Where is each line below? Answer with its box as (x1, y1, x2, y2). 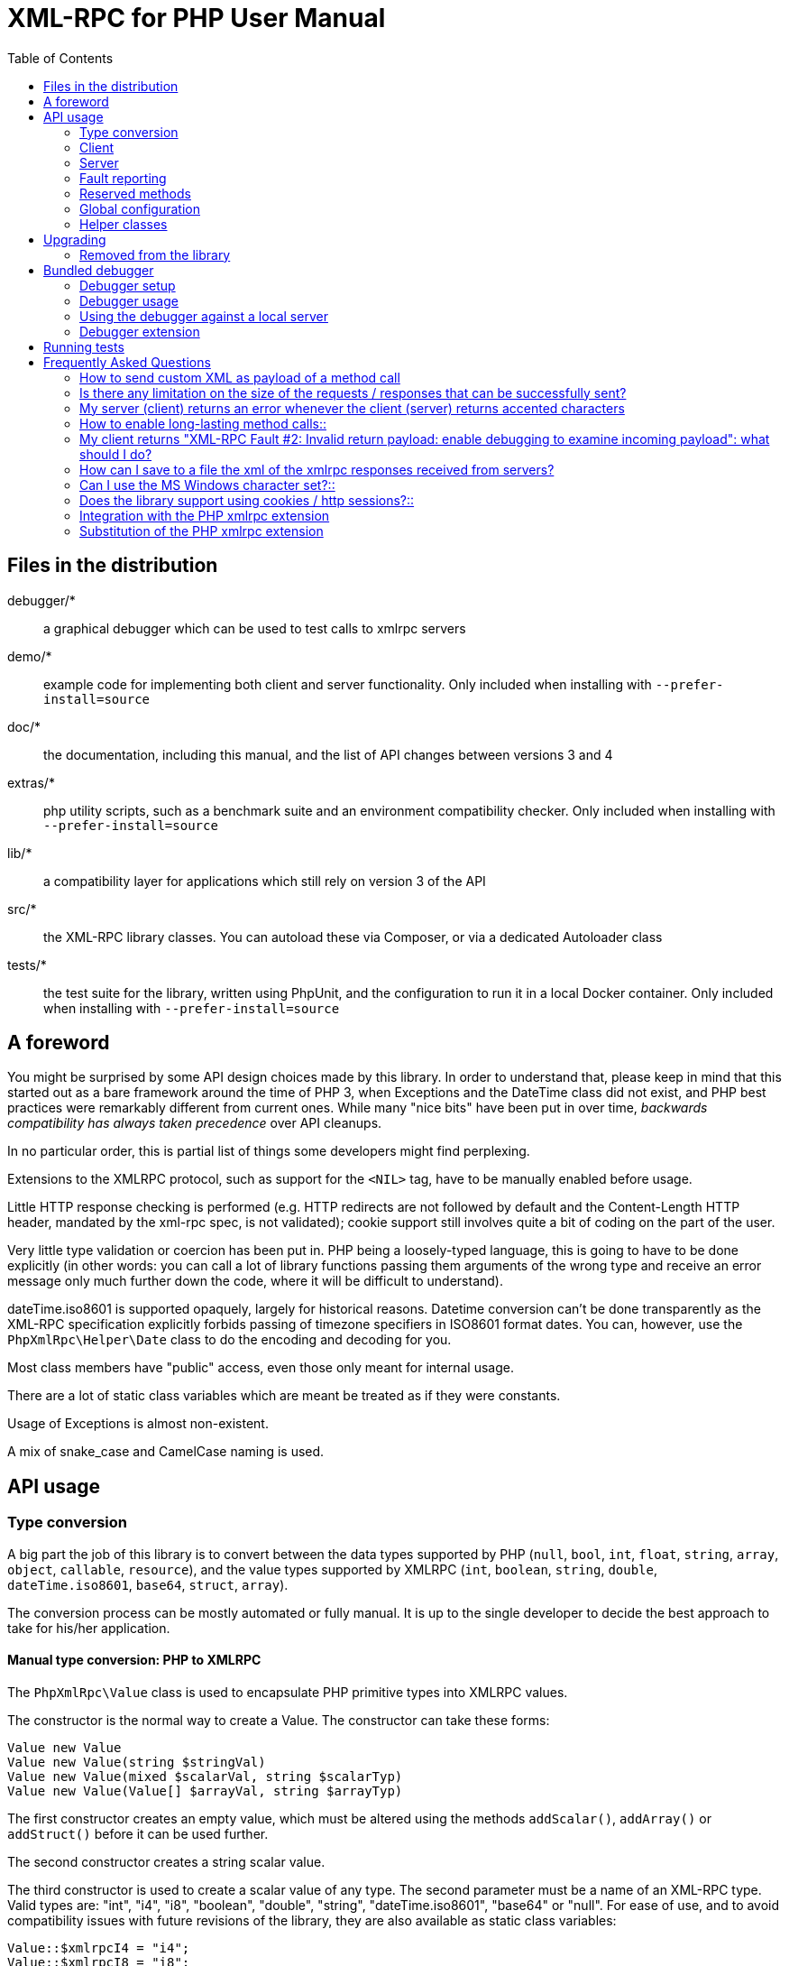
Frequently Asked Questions (43, 354, 211, 370)
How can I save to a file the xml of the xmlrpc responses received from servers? (79, 461, 555, 477)
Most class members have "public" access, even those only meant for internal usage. (7, 1360, 514, 1376)
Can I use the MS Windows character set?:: (79, 476, 335, 493)
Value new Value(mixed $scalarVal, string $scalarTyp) (7, 1768, 403, 1784)
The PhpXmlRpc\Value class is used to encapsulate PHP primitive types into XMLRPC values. (7, 1684, 568, 1700)
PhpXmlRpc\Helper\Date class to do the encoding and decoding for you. (7, 1332, 452, 1348)
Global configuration (79, 200, 200, 217)
